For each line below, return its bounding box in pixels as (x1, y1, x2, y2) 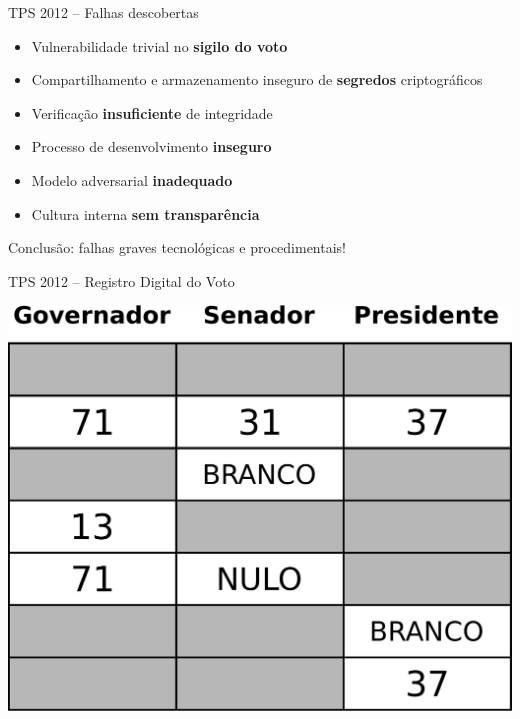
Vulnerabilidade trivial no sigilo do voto (31, 35, 288, 56)
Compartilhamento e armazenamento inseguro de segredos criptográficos (31, 69, 483, 90)
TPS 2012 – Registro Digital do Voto (8, 270, 235, 291)
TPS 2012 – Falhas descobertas (8, 2, 199, 22)
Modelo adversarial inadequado (31, 169, 233, 190)
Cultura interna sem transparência (31, 203, 260, 224)
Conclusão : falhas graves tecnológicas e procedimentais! (8, 237, 346, 258)
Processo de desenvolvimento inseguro (31, 136, 272, 157)
